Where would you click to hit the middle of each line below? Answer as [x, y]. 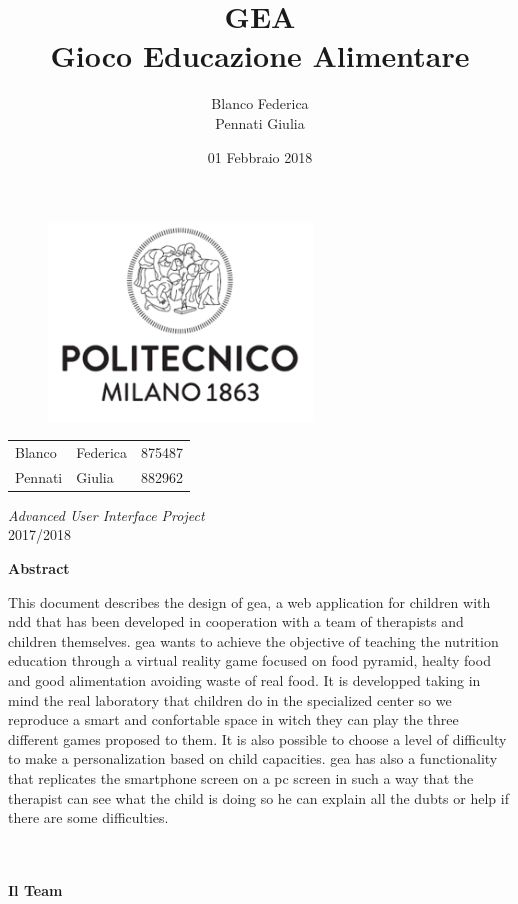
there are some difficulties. [88, 817]
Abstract [39, 567]
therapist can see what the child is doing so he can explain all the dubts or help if [258, 797]
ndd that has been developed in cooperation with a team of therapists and [236, 621]
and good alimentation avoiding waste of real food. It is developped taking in [244, 679]
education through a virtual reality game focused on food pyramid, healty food [249, 660]
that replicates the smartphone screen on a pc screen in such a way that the [241, 777]
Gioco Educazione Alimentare [260, 55]
